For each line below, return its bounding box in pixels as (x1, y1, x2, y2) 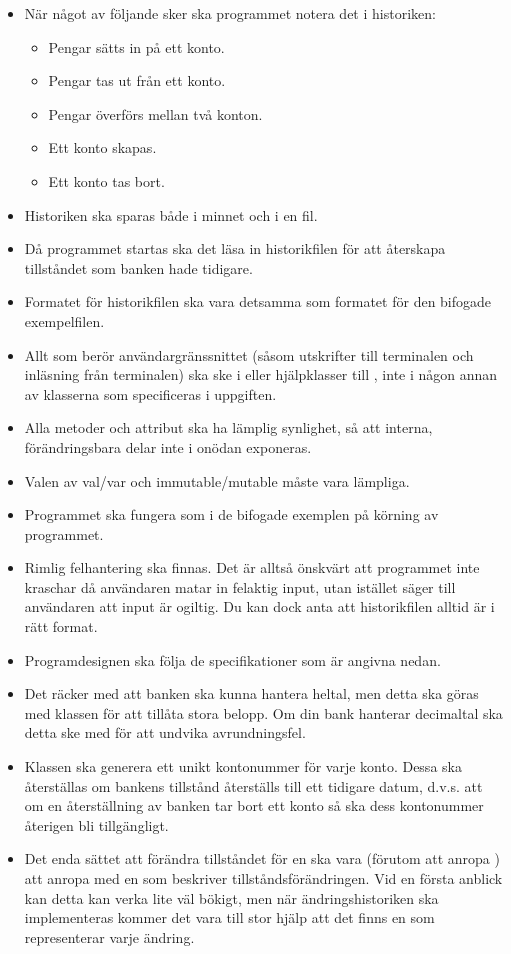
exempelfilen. (24, 310, 105, 331)
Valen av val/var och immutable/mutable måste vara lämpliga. (24, 470, 410, 491)
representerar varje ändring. (24, 926, 195, 947)
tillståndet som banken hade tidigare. (24, 257, 253, 278)
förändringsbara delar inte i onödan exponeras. (24, 436, 312, 457)
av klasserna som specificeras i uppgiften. (24, 383, 277, 404)
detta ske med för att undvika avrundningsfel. (24, 722, 306, 743)
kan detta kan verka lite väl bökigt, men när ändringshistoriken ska (24, 887, 439, 908)
